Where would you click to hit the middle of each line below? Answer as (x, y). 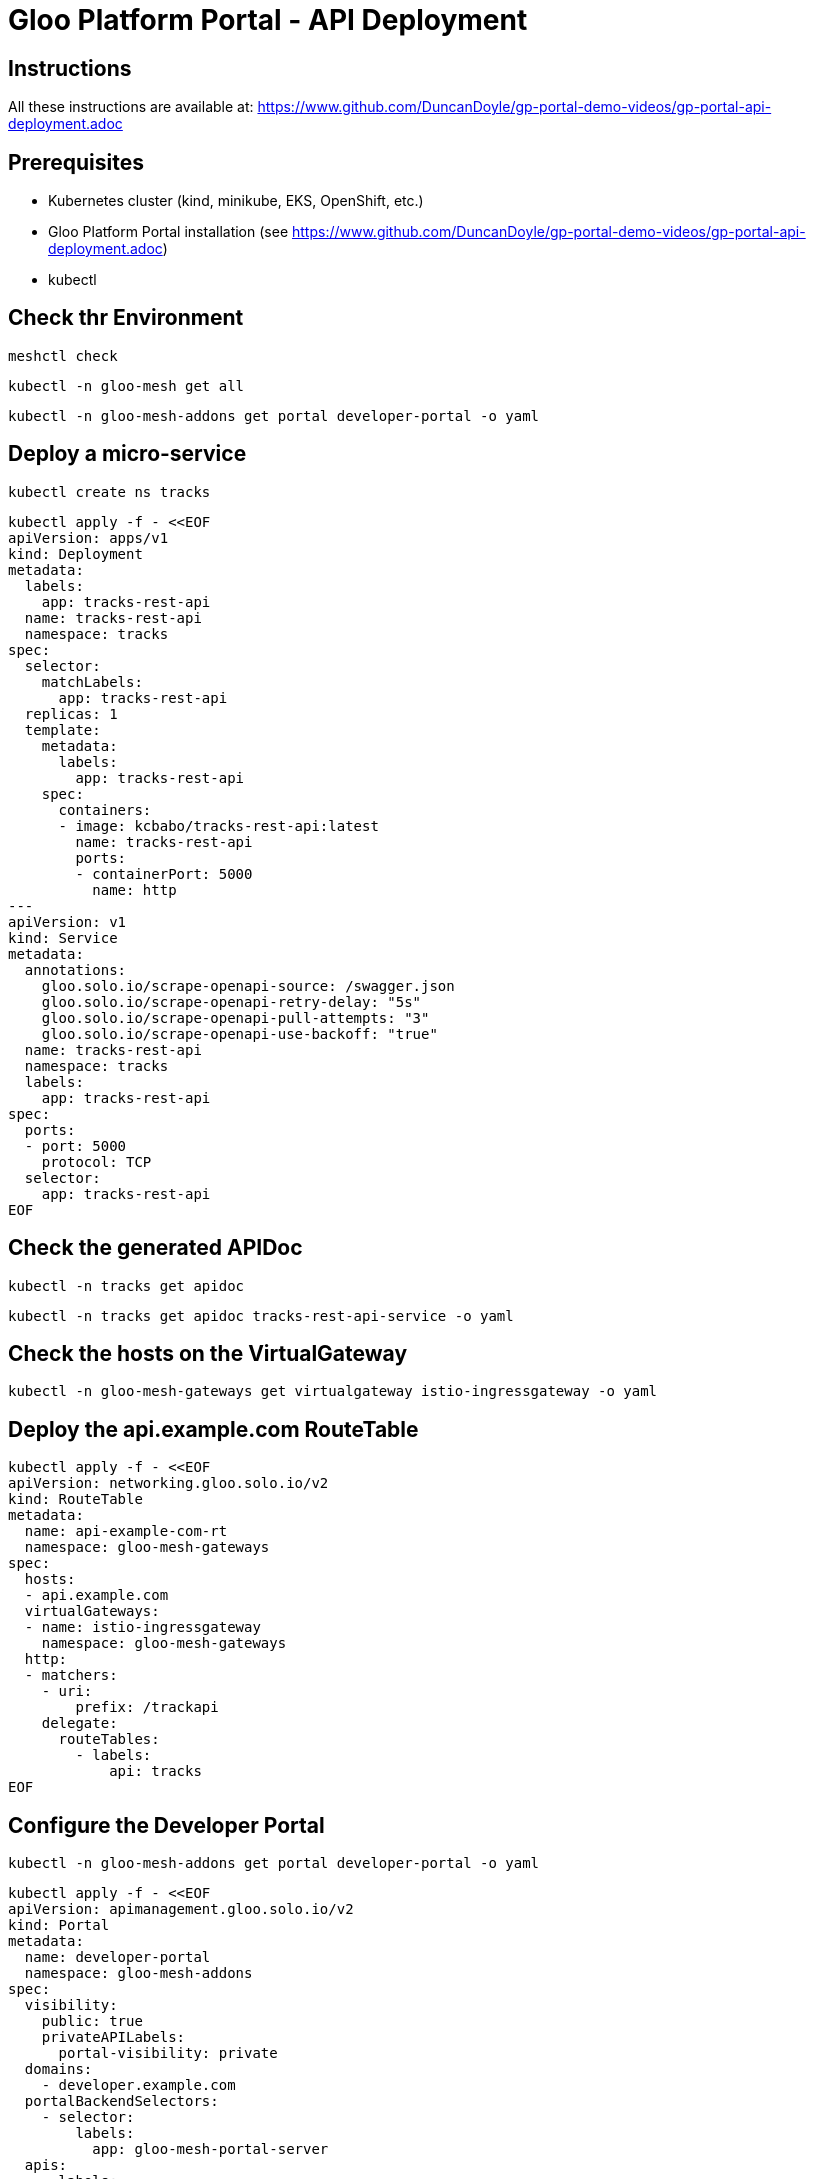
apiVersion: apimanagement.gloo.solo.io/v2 (181, 1909)
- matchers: (71, 1675)
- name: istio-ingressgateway (142, 1627)
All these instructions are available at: (131, 107)
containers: (105, 809)
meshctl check (63, 355)
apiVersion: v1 (67, 921)
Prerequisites (76, 162)
